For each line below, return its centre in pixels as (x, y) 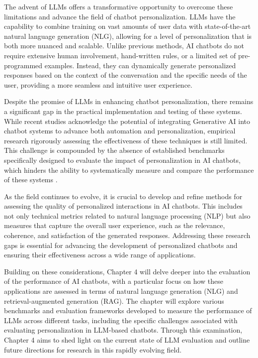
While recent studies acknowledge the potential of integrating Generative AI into (127, 121)
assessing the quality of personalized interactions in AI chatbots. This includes (123, 206)
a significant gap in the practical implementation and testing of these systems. (123, 111)
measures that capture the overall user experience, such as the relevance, (115, 225)
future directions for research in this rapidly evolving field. (93, 349)
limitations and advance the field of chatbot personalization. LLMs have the (120, 16)
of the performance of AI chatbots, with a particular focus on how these (114, 281)
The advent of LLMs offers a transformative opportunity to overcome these (119, 6)
